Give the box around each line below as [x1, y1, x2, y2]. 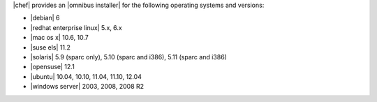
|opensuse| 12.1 [30, 63, 75, 71]
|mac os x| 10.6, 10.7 [30, 34, 89, 42]
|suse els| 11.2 [30, 43, 71, 52]
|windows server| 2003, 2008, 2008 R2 [30, 82, 145, 91]
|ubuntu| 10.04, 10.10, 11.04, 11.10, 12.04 [30, 72, 142, 80]
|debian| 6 [30, 14, 60, 22]
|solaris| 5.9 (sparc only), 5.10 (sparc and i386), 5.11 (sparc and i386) [30, 52, 227, 61]
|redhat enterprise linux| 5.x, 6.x [30, 23, 122, 31]
